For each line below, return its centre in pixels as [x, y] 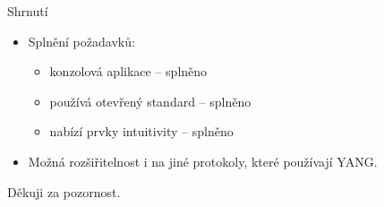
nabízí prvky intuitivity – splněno [141, 131]
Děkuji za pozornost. [64, 191]
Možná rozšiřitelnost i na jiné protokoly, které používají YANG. [203, 161]
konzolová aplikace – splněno [128, 71]
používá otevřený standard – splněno [150, 101]
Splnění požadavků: [81, 41]
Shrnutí [28, 11]
